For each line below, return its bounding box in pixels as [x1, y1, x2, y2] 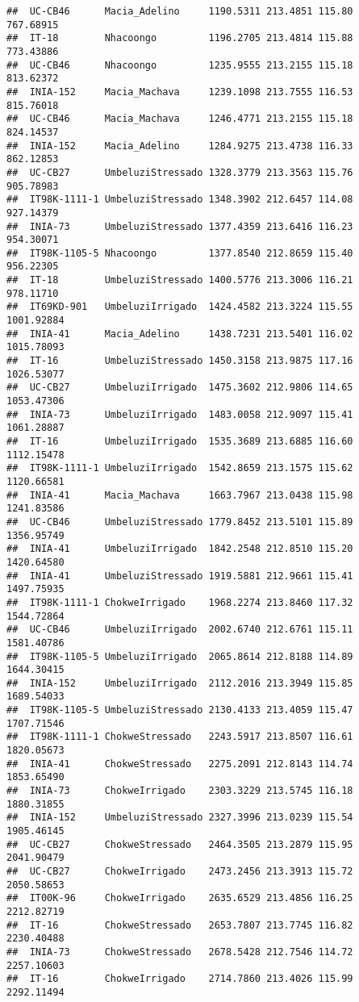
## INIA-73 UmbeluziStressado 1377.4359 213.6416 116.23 [6, 220, 353, 232]
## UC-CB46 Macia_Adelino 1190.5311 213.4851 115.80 [6, 6, 353, 17]
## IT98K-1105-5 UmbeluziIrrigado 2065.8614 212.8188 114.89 [6, 650, 353, 662]
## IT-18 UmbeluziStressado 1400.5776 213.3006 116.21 [6, 274, 353, 286]
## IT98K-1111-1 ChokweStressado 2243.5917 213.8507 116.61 [6, 731, 353, 743]
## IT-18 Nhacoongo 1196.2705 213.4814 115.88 [6, 32, 353, 44]
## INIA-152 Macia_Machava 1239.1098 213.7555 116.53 [6, 86, 353, 98]
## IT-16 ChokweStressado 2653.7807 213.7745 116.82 [6, 919, 353, 931]
